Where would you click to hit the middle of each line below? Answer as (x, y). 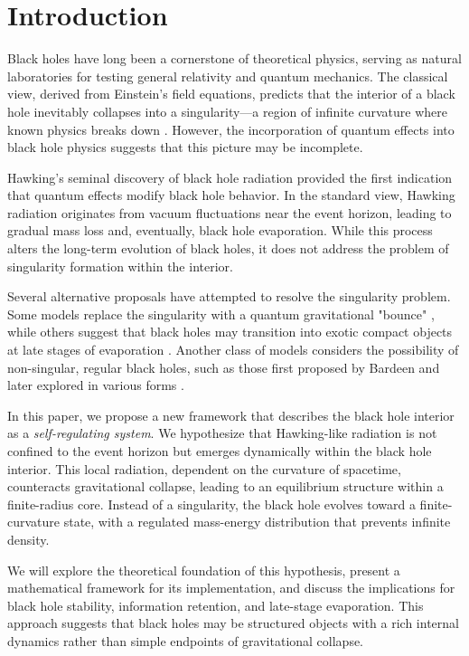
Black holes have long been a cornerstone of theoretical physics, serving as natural (234, 58)
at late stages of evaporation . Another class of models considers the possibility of (233, 350)
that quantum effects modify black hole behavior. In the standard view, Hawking (231, 195)
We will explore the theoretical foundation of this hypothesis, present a (204, 570)
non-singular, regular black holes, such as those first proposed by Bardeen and (224, 367)
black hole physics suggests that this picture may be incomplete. (185, 147)
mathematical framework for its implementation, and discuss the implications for (231, 588)
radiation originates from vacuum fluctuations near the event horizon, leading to (230, 212)
